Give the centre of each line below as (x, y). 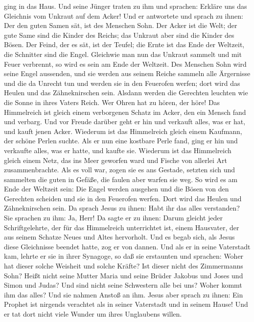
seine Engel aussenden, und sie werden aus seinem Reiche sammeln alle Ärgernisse (127, 73)
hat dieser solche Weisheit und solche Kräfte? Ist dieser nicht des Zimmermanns (124, 266)
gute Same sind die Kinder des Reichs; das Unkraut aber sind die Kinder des (119, 35)
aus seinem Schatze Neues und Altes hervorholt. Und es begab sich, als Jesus (119, 237)
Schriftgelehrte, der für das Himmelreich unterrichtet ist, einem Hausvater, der (122, 227)
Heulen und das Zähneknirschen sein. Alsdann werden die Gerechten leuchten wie (126, 93)
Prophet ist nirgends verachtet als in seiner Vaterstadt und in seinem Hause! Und (126, 304)
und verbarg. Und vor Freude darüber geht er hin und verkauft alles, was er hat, (125, 121)
